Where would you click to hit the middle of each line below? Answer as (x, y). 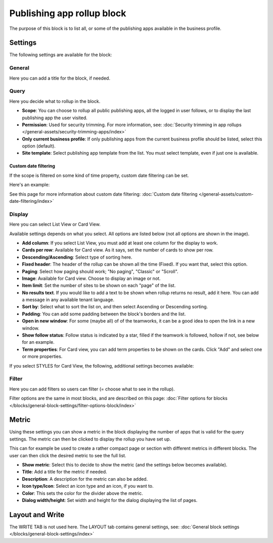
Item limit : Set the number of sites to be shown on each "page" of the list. (99, 285)
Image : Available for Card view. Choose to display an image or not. (92, 278)
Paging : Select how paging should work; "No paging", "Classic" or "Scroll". (100, 271)
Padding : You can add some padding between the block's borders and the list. (104, 314)
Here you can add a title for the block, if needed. (60, 78)
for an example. (38, 342)
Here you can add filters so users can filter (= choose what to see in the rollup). (92, 389)
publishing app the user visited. (55, 118)
